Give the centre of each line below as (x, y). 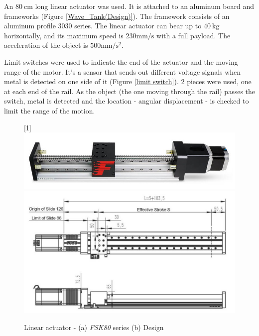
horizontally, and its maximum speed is (64, 35)
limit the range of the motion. (50, 110)
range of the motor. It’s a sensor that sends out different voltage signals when (123, 71)
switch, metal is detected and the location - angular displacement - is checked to (127, 101)
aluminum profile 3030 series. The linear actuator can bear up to (103, 26)
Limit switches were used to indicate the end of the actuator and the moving (121, 61)
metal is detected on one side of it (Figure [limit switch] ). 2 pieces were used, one (128, 81)
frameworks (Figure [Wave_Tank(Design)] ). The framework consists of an (117, 16)
